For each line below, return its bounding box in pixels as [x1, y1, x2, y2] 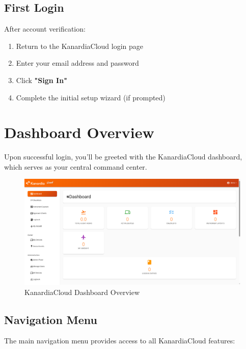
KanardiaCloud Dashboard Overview [24, 286, 140, 297]
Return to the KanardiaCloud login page [16, 40, 143, 51]
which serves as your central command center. [4, 161, 147, 172]
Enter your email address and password [16, 58, 139, 68]
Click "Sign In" [16, 74, 67, 85]
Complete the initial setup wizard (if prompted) [16, 92, 166, 102]
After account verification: [4, 23, 86, 34]
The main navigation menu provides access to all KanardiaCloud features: [4, 335, 235, 346]
